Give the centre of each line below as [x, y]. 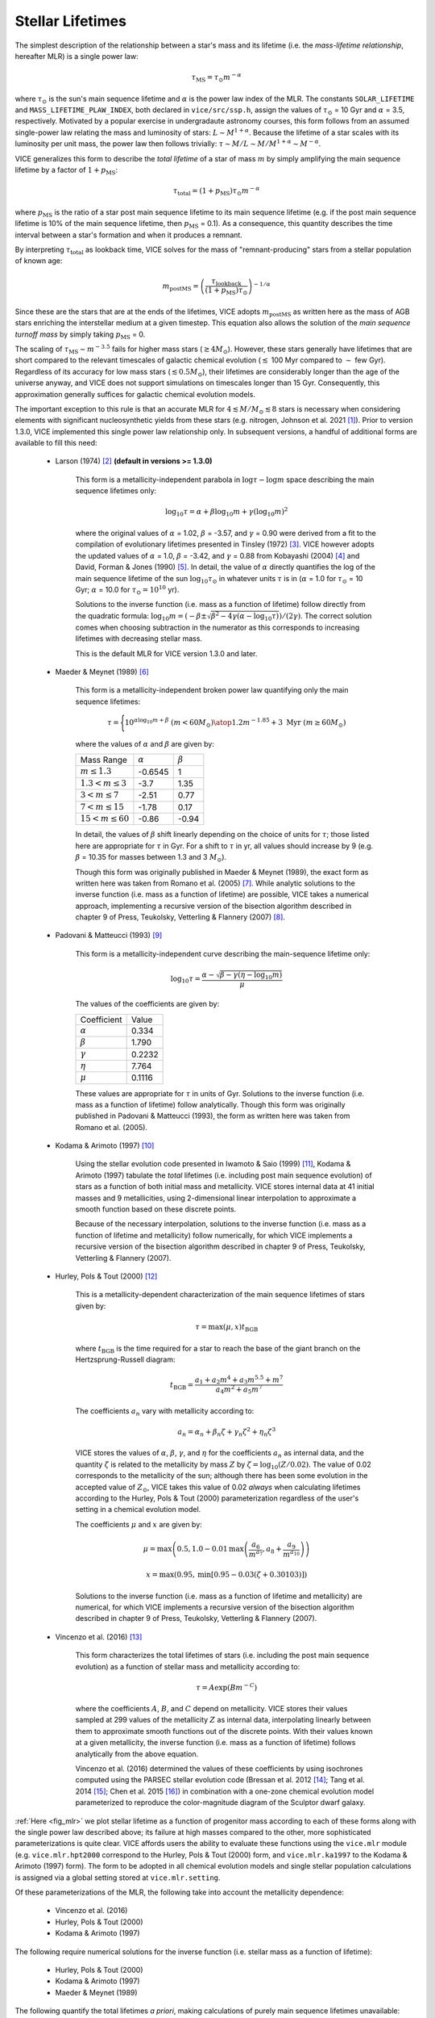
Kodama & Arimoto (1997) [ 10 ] [105, 1145]
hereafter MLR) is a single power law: [77, 56]
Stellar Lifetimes [70, 21]
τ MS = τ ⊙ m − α [216, 77]
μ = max [157, 1549]
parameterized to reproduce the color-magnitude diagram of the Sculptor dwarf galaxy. [220, 1802]
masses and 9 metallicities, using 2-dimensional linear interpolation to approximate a [216, 1198]
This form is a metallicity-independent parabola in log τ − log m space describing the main [225, 479]
